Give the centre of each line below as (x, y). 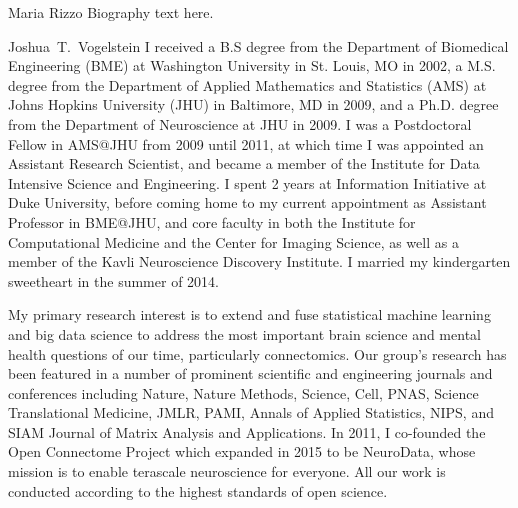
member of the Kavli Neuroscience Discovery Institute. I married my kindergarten (259, 261)
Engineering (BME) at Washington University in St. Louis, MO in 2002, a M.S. (252, 65)
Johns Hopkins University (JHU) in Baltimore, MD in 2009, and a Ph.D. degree (253, 104)
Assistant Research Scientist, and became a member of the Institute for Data (244, 163)
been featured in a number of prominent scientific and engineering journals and (250, 373)
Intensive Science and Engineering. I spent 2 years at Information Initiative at (247, 182)
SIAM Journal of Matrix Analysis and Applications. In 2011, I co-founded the (247, 431)
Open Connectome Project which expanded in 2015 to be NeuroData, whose (242, 451)
